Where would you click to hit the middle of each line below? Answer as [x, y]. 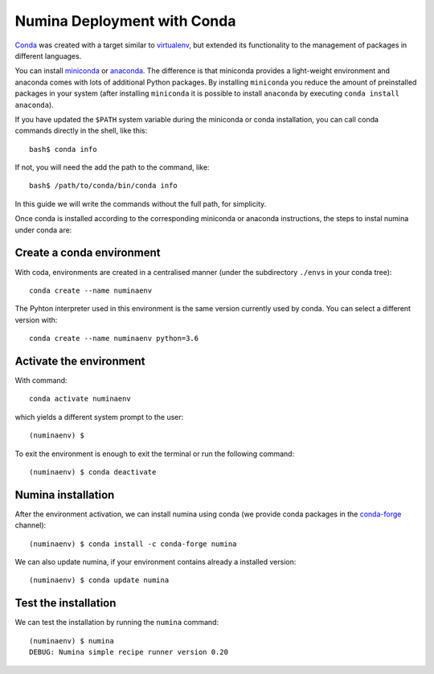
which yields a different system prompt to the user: [99, 417]
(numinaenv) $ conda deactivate [93, 472]
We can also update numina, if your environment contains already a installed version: [156, 562]
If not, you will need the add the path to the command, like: [112, 167]
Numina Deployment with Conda [125, 21]
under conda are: [43, 230]
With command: [41, 380]
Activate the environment [80, 361]
